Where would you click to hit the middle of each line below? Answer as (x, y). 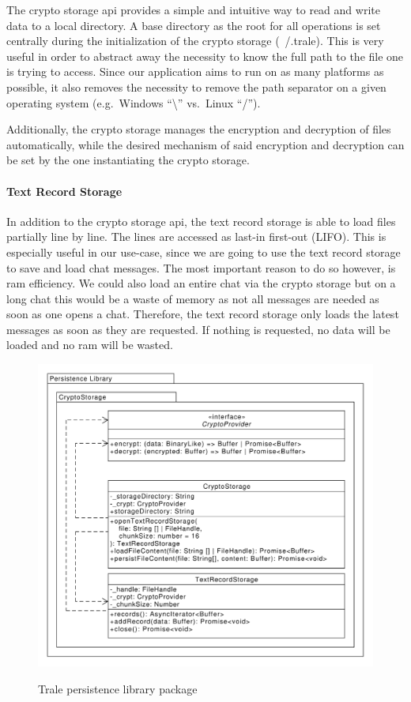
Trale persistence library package (118, 688)
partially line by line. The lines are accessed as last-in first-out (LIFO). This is (196, 237)
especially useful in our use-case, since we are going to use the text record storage (204, 252)
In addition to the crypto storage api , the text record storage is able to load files (201, 221)
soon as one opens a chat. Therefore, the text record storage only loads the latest (203, 314)
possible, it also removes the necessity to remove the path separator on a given (196, 86)
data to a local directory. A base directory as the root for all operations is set (194, 25)
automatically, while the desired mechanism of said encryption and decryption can (205, 144)
